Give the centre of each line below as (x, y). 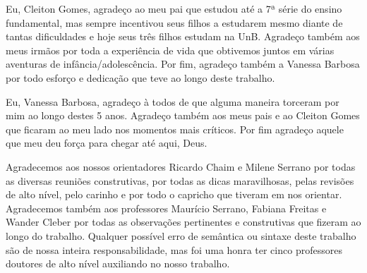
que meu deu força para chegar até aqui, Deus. (107, 143)
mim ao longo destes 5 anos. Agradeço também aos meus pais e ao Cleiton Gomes (183, 115)
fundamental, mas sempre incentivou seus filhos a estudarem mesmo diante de (174, 22)
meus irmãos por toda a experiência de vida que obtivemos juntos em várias (170, 50)
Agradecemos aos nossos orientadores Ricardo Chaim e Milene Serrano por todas (181, 166)
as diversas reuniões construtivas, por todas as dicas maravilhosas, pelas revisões (180, 180)
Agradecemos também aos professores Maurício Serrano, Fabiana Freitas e (166, 208)
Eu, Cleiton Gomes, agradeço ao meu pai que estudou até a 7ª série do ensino (174, 8)
